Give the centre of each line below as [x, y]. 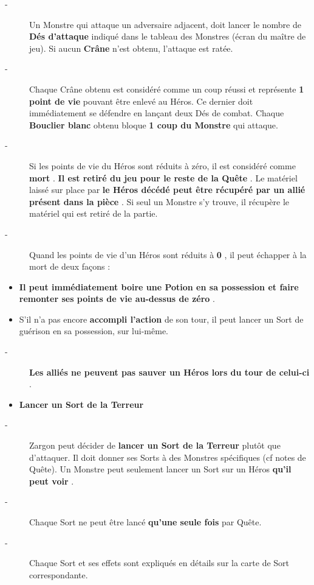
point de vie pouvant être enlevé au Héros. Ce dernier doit [141, 101]
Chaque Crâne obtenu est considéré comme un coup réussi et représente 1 [167, 89]
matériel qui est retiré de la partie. [94, 213]
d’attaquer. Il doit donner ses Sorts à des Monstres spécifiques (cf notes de [168, 457]
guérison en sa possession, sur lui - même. [94, 331]
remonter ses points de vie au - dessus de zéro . [117, 299]
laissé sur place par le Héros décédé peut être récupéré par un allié [167, 190]
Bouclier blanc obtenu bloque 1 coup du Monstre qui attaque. [154, 124]
